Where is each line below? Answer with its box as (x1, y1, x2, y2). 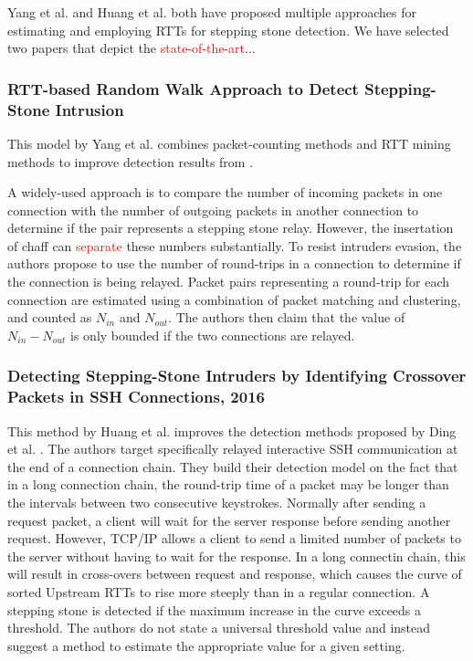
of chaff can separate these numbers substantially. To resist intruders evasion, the (7, 236, 462, 255)
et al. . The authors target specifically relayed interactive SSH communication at (7, 439, 458, 458)
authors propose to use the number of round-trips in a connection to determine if (7, 254, 461, 273)
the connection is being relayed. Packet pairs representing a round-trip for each (7, 272, 450, 291)
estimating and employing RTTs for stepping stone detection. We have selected (7, 20, 449, 39)
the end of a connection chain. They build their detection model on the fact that (7, 456, 458, 476)
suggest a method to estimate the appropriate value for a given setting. (7, 635, 405, 655)
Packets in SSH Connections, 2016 (7, 385, 266, 408)
